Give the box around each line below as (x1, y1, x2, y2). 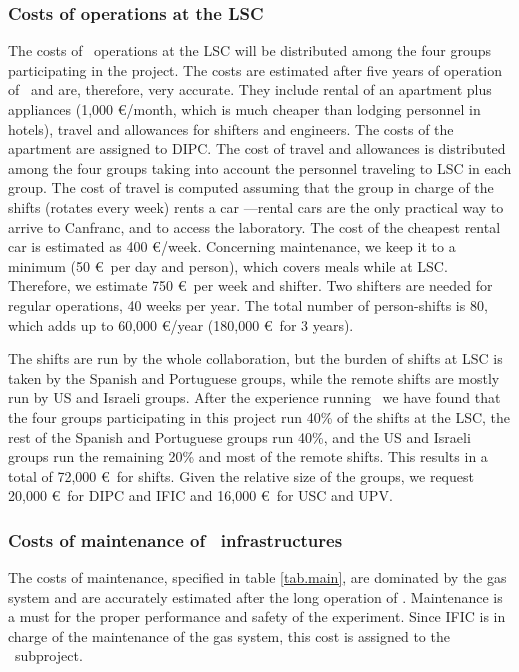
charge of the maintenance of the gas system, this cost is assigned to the (8, 625, 450, 646)
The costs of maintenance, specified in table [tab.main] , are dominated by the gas (8, 567, 507, 588)
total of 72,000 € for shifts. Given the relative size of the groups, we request (8, 465, 474, 486)
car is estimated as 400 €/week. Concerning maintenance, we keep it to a (8, 236, 456, 257)
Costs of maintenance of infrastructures (8, 527, 343, 552)
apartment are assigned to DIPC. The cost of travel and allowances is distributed (8, 138, 506, 159)
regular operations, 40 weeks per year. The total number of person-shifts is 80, (8, 294, 488, 315)
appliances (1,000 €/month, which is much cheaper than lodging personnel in (8, 99, 481, 119)
